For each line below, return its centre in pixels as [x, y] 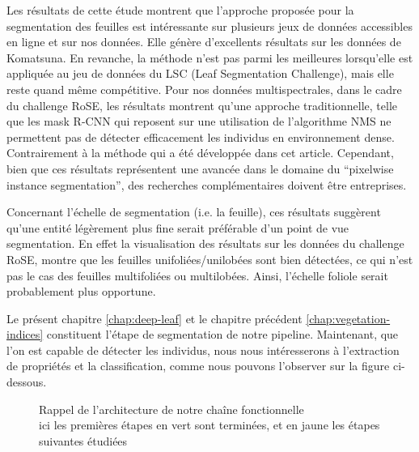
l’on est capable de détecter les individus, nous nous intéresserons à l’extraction [203, 350]
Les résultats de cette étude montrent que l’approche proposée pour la [180, 10]
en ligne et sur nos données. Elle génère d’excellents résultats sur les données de [204, 42]
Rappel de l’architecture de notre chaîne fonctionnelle [171, 409]
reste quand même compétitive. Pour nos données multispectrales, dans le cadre [204, 89]
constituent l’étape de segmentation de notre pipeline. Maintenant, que [222, 334]
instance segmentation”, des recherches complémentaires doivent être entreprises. [207, 184]
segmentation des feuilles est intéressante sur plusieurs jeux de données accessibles [209, 26]
